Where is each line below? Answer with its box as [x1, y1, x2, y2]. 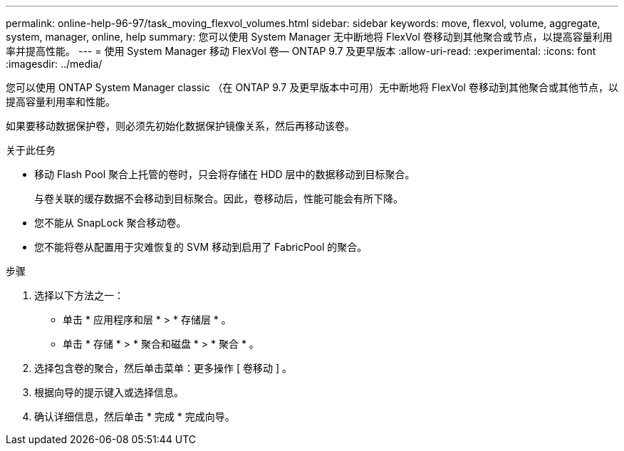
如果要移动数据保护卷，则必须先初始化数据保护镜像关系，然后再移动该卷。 [6, 120, 355, 132]
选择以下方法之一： [34, 289, 124, 301]
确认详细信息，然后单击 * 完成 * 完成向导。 [34, 410, 235, 423]
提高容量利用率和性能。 [6, 95, 115, 108]
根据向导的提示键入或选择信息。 [34, 386, 184, 398]
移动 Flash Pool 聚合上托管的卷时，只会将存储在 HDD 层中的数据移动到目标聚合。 [34, 168, 415, 180]
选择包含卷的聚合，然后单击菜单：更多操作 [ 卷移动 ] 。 [34, 362, 292, 374]
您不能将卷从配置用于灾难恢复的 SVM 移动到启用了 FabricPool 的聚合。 [34, 241, 368, 253]
